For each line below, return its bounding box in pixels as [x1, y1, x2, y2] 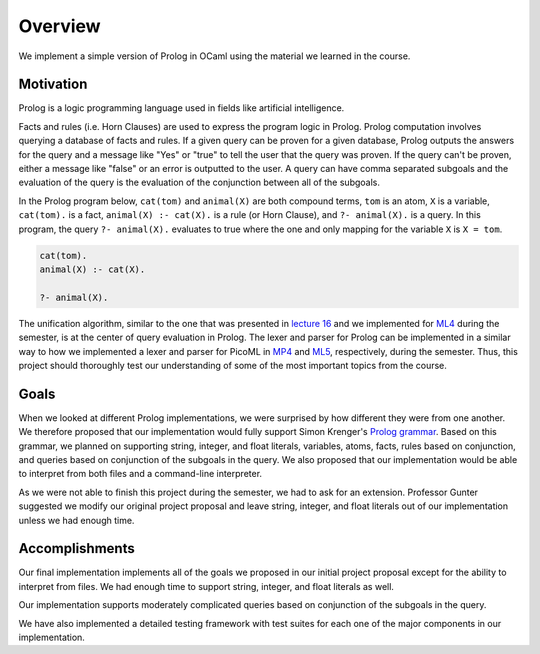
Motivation [18, 76, 88, 93]
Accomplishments [18, 540, 135, 557]
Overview [18, 15, 101, 37]
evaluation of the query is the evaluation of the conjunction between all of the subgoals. [18, 176, 380, 189]
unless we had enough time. [18, 514, 135, 526]
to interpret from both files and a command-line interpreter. [18, 468, 263, 480]
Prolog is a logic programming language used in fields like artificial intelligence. [18, 102, 345, 114]
